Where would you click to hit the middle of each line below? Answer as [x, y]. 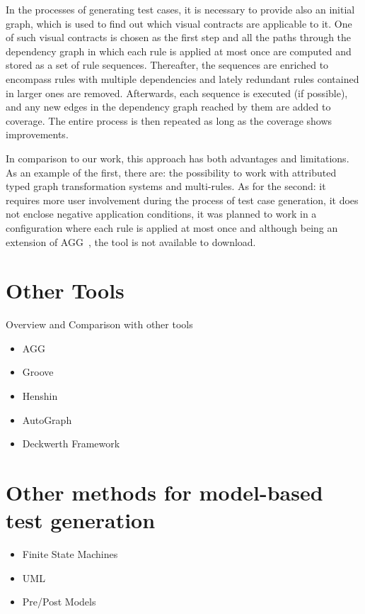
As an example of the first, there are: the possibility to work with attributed [171, 172]
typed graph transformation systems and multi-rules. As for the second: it [166, 186]
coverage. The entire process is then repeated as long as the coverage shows [169, 120]
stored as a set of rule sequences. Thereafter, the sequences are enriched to [167, 65]
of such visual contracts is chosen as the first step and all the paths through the [179, 37]
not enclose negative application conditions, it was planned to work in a [161, 214]
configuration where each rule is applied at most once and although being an [172, 227]
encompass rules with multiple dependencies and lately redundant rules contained [182, 78]
